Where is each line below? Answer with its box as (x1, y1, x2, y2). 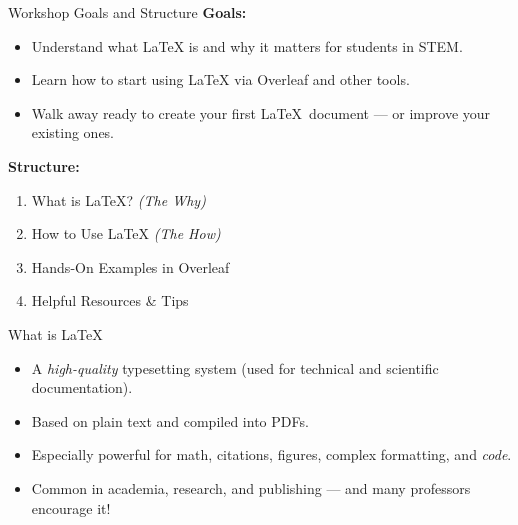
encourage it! (31, 497, 111, 518)
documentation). (31, 377, 133, 398)
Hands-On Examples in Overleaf (31, 256, 230, 277)
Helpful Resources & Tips (31, 290, 189, 311)
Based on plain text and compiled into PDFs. (31, 410, 309, 431)
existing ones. (31, 122, 115, 143)
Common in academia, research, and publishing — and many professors (31, 477, 471, 498)
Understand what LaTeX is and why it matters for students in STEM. (31, 35, 463, 56)
